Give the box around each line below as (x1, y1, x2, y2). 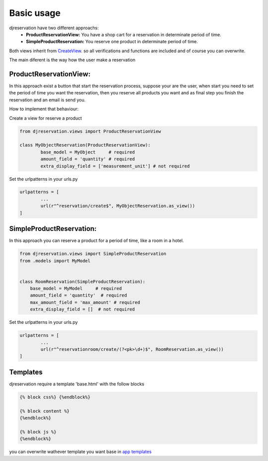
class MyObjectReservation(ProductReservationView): (19, 142, 151, 148)
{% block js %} (19, 429, 57, 435)
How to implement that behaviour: (9, 106, 79, 112)
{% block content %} (19, 408, 69, 414)
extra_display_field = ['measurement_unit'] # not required (40, 163, 190, 169)
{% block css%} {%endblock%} (19, 394, 91, 400)
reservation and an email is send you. (9, 97, 86, 103)
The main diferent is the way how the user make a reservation (9, 57, 136, 63)
